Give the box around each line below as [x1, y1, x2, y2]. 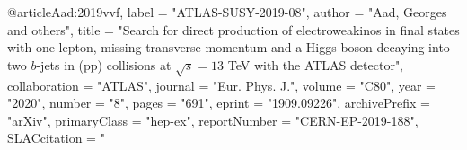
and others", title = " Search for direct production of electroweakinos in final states [7, 20, 460, 39]
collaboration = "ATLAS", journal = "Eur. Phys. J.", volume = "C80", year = [7, 75, 436, 94]
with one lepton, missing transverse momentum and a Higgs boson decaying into [7, 38, 450, 57]
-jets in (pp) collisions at [36, 55, 172, 74]
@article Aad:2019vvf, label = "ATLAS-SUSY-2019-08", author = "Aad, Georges [7, 3, 447, 21]
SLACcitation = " [7, 128, 105, 147]
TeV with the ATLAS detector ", [227, 55, 404, 74]
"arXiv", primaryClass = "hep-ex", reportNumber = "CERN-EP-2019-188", [7, 110, 419, 129]
